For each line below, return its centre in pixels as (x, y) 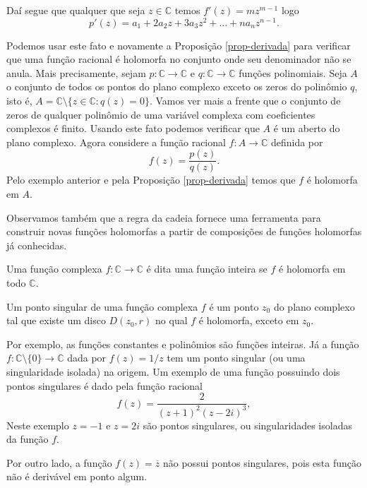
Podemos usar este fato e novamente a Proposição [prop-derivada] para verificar (179, 45)
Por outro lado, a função (59, 462)
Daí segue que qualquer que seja (76, 10)
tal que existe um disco (56, 320)
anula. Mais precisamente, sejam (76, 72)
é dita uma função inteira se (207, 269)
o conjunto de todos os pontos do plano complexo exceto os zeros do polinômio (177, 87)
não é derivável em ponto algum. (77, 476)
